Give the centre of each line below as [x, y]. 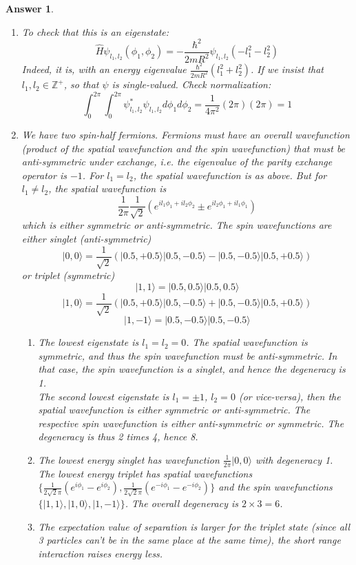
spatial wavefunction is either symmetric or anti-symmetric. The [174, 410]
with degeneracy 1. [294, 459]
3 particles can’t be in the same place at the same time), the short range [189, 540]
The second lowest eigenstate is [104, 396]
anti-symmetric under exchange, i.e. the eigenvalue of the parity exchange [177, 162]
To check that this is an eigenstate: [95, 31]
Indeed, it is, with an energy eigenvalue [104, 69]
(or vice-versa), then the [290, 396]
